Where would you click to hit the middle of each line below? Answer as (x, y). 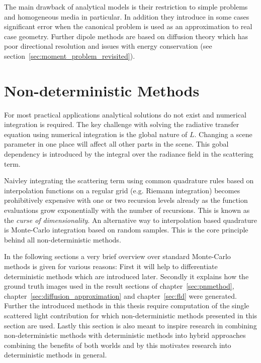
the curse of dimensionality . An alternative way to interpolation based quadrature (131, 220)
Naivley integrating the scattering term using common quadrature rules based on (129, 180)
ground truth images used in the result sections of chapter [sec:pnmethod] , (119, 286)
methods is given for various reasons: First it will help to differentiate (111, 266)
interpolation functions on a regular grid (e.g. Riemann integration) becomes (122, 190)
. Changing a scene (223, 134)
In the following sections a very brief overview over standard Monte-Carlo (117, 256)
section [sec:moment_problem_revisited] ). (70, 55)
